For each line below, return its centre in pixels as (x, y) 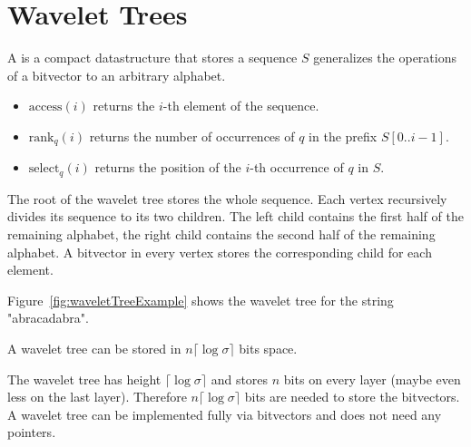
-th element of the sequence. (241, 106)
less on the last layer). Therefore (97, 397)
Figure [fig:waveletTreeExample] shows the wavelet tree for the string (201, 300)
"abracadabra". (48, 318)
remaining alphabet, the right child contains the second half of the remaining (221, 234)
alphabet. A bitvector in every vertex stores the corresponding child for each (220, 252)
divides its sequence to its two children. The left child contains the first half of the (235, 216)
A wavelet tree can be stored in (94, 348)
